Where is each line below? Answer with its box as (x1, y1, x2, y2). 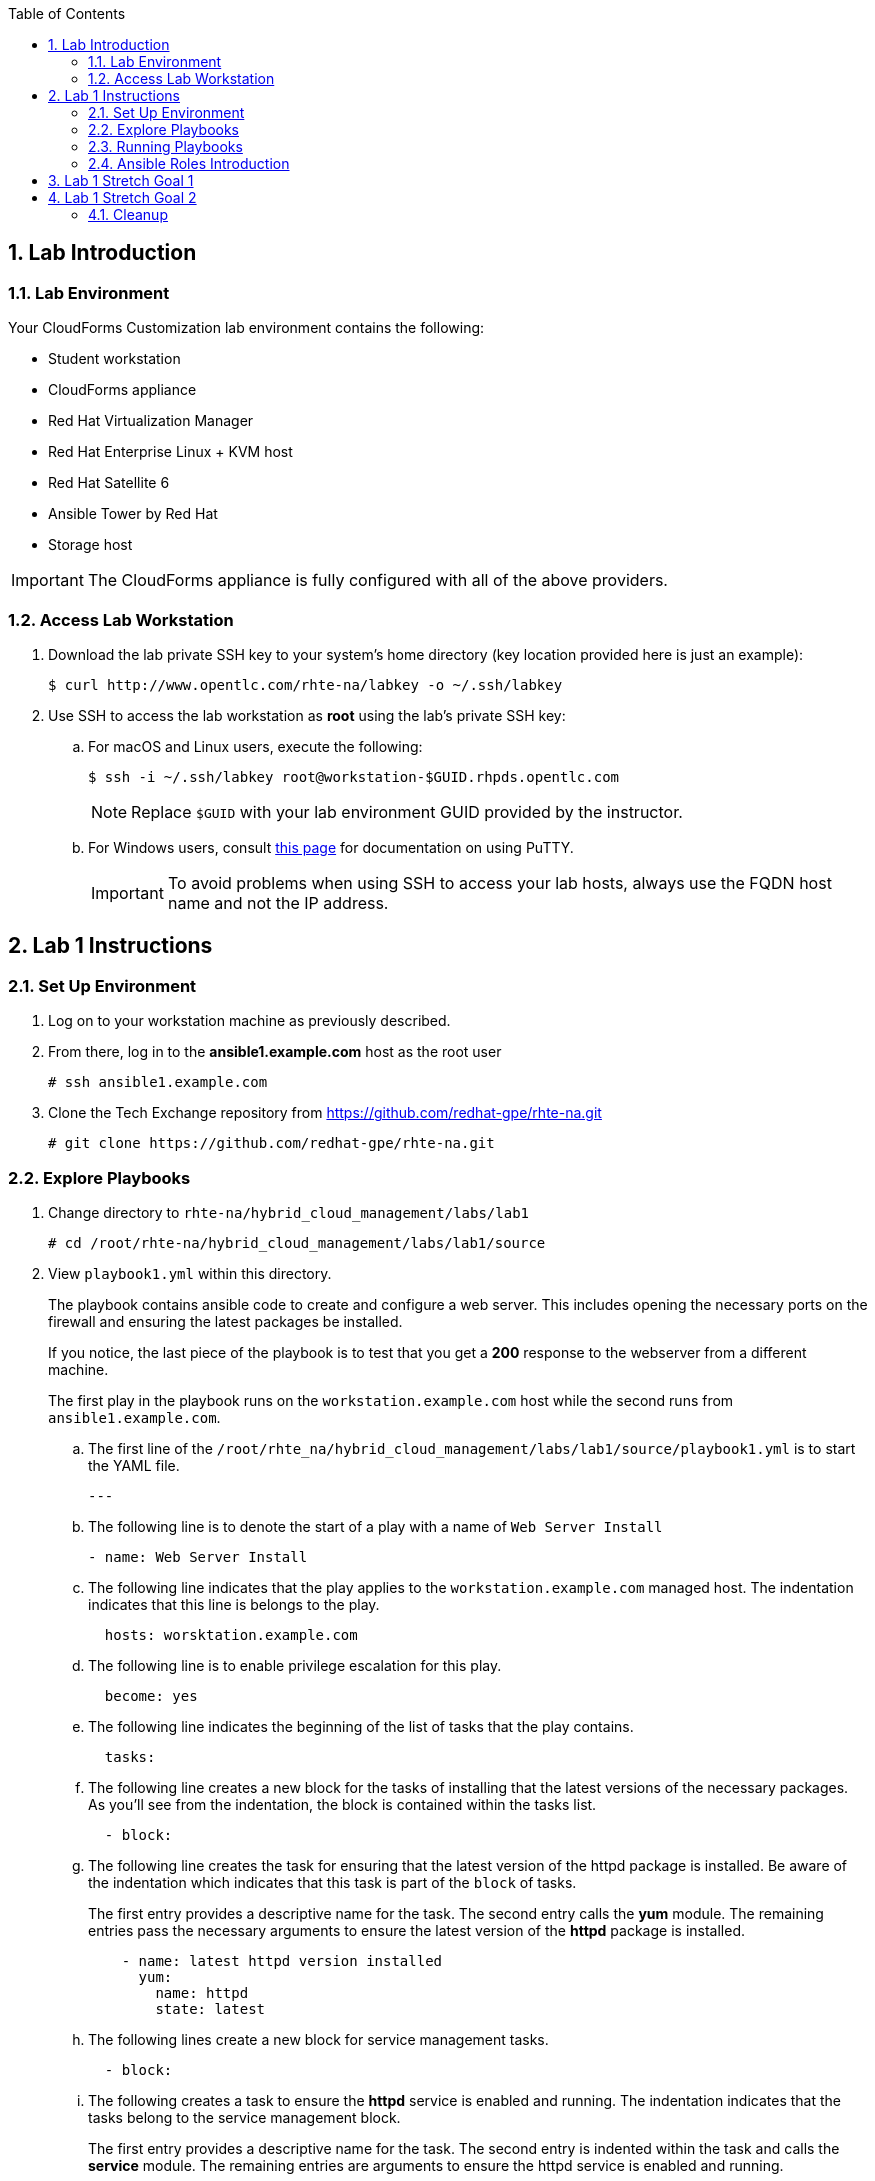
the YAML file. (88, 1456, 180, 1474)
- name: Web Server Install (88, 1548, 308, 1565)
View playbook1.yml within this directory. (48, 1264, 332, 1282)
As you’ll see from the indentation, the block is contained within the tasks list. (88, 1795, 597, 1813)
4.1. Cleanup (88, 206, 168, 223)
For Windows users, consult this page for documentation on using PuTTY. (88, 838, 574, 856)
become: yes (104, 1687, 198, 1704)
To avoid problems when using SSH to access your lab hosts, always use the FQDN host (167, 872, 832, 893)
